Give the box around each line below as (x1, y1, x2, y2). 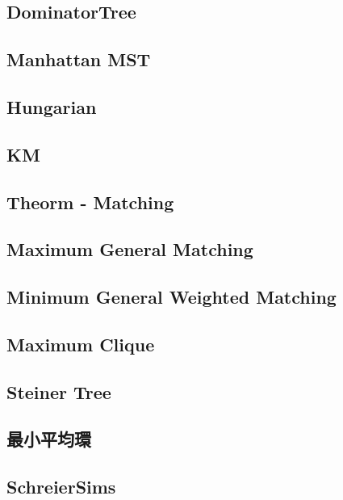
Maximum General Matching (6, 237, 253, 262)
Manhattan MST (6, 47, 151, 72)
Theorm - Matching (6, 189, 174, 214)
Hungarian (6, 94, 97, 119)
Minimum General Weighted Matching (6, 284, 337, 309)
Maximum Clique (6, 331, 155, 356)
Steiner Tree (6, 379, 111, 404)
